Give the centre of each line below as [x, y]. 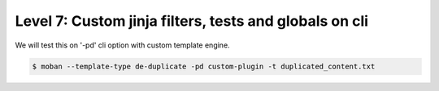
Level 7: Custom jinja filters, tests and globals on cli [192, 21]
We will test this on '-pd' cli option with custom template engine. [123, 45]
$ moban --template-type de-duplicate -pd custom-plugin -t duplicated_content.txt [204, 66]
